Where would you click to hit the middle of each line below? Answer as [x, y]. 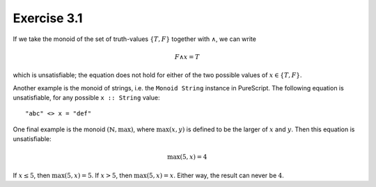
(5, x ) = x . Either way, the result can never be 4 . [216, 175]
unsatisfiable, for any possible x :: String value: [86, 97]
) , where [143, 129]
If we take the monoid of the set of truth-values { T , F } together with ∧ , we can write [135, 39]
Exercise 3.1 [48, 18]
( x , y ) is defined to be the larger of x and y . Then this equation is [262, 129]
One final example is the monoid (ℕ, [65, 129]
